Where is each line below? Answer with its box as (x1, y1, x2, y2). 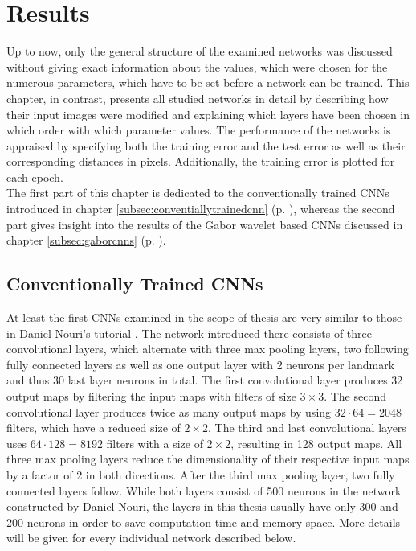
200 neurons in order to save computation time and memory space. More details (6, 513, 401, 530)
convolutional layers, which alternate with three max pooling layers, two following (6, 340, 409, 357)
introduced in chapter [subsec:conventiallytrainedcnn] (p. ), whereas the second (6, 200, 395, 217)
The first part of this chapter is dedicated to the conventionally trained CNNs (6, 184, 389, 201)
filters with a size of (106, 434, 203, 451)
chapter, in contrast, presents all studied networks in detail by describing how (6, 89, 389, 106)
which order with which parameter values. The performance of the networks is (6, 121, 391, 138)
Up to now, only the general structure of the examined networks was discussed (6, 43, 393, 60)
